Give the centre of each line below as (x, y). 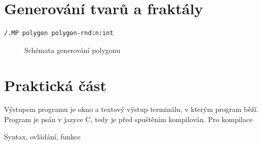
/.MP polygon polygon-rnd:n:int (59, 33)
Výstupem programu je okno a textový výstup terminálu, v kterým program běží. (131, 109)
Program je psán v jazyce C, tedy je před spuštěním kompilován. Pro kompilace (128, 119)
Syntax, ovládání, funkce (42, 136)
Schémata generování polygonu (72, 50)
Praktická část (55, 85)
